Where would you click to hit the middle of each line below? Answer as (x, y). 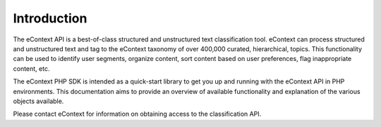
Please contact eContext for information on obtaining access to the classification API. (137, 114)
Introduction (50, 18)
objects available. (38, 101)
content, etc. (31, 68)
